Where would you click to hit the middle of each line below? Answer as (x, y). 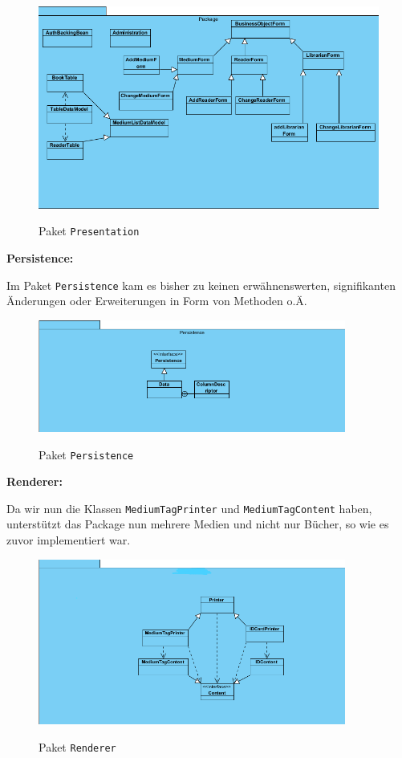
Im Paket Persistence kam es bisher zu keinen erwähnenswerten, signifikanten (201, 285)
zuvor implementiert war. (69, 540)
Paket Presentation (89, 231)
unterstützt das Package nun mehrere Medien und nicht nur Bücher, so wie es (198, 524)
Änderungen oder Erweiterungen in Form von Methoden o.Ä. (157, 301)
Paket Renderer (77, 746)
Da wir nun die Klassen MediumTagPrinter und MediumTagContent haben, (189, 508)
